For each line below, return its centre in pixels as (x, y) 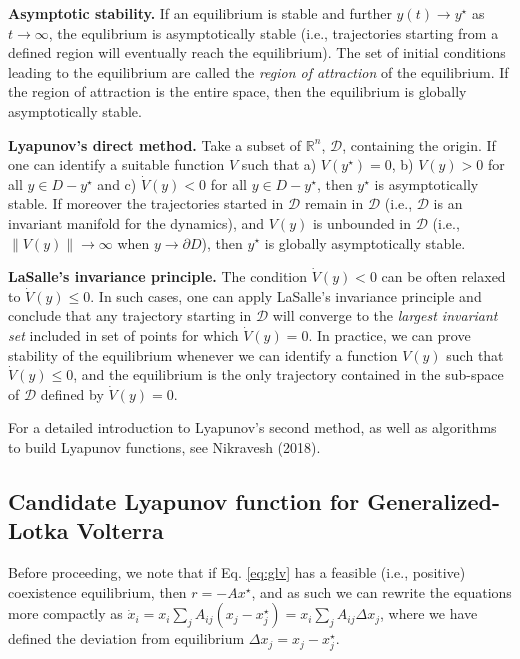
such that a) (279, 164)
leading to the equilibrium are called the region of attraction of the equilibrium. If (258, 71)
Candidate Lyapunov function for (184, 500)
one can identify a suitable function (116, 164)
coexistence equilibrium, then (97, 591)
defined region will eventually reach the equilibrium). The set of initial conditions (257, 52)
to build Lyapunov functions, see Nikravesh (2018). (164, 446)
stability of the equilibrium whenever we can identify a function (203, 354)
